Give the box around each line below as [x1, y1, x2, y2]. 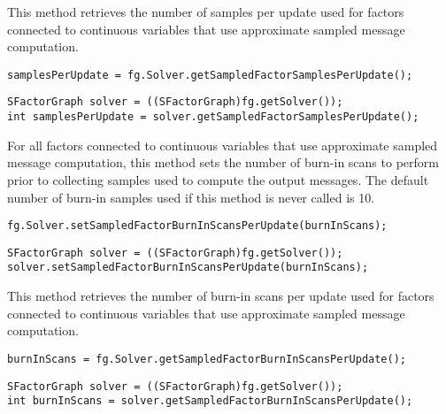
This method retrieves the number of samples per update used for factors [7, 3, 404, 20]
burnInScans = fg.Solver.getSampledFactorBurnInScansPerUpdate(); [7, 352, 407, 365]
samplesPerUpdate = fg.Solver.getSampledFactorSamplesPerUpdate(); [7, 68, 413, 81]
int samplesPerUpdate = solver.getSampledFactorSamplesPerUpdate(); [7, 111, 419, 124]
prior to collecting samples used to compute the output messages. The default [7, 170, 429, 188]
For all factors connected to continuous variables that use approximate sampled [7, 135, 438, 154]
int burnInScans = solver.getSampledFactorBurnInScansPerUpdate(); [7, 395, 413, 408]
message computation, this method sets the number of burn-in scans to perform [7, 153, 439, 172]
